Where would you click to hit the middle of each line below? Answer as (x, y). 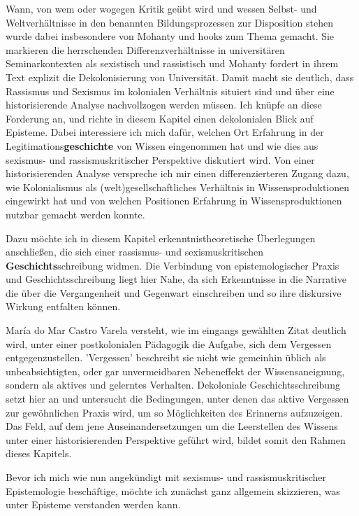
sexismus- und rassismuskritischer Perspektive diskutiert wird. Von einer (160, 159)
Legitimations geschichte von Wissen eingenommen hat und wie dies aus (162, 145)
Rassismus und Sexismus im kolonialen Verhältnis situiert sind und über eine (170, 91)
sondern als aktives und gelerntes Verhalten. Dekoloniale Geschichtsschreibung (173, 385)
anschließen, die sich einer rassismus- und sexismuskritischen (135, 252)
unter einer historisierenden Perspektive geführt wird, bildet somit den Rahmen (176, 439)
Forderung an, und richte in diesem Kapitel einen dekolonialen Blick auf (160, 118)
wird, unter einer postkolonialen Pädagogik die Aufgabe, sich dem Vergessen (169, 343)
